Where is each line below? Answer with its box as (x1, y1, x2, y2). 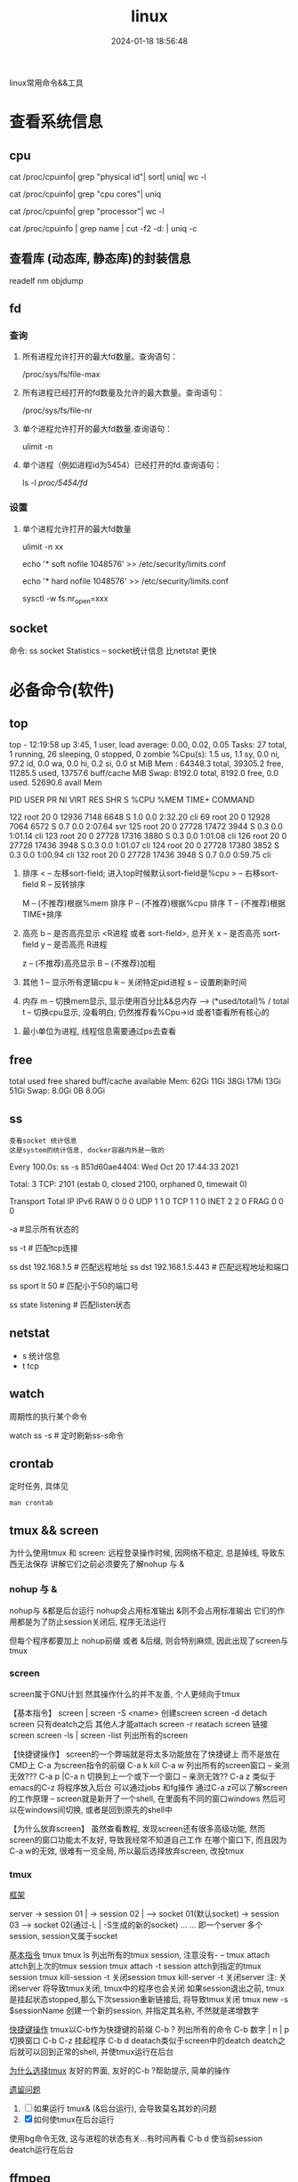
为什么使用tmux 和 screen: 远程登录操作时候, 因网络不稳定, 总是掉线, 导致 (9, 1548, 278, 1558)
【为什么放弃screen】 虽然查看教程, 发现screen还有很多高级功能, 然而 (9, 1822, 265, 1834)
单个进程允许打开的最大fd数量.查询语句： (21, 424, 173, 434)
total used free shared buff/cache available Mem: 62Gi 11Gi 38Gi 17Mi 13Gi (9, 1076, 282, 1087)
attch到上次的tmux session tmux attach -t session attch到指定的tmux (9, 1960, 262, 1972)
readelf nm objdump (9, 275, 84, 286)
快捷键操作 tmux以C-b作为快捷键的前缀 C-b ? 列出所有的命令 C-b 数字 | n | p (9, 2024, 290, 2035)
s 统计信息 (21, 1350, 60, 1361)
